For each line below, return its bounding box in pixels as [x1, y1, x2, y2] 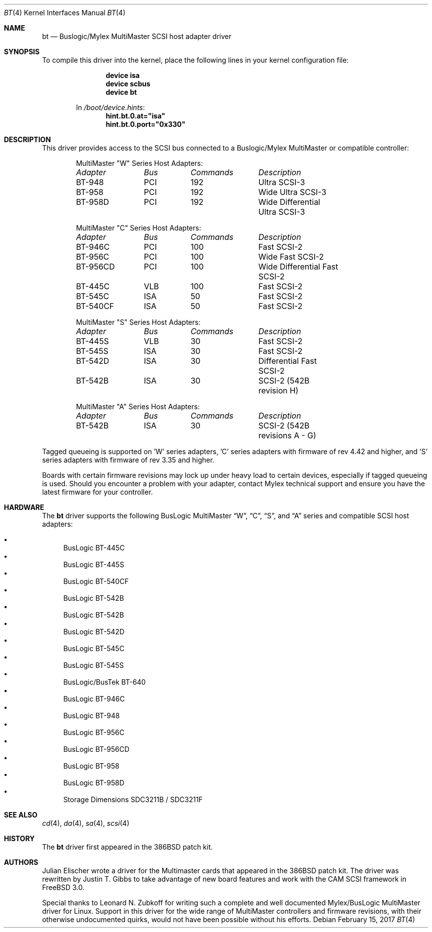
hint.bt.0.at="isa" [106, 112, 166, 120]
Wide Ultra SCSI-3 [258, 187, 326, 197]
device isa [106, 71, 140, 79]
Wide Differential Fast [258, 262, 338, 272]
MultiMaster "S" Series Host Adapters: [76, 318, 201, 326]
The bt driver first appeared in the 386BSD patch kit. [42, 843, 213, 851]
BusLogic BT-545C [63, 644, 125, 653]
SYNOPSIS [4, 47, 40, 56]
